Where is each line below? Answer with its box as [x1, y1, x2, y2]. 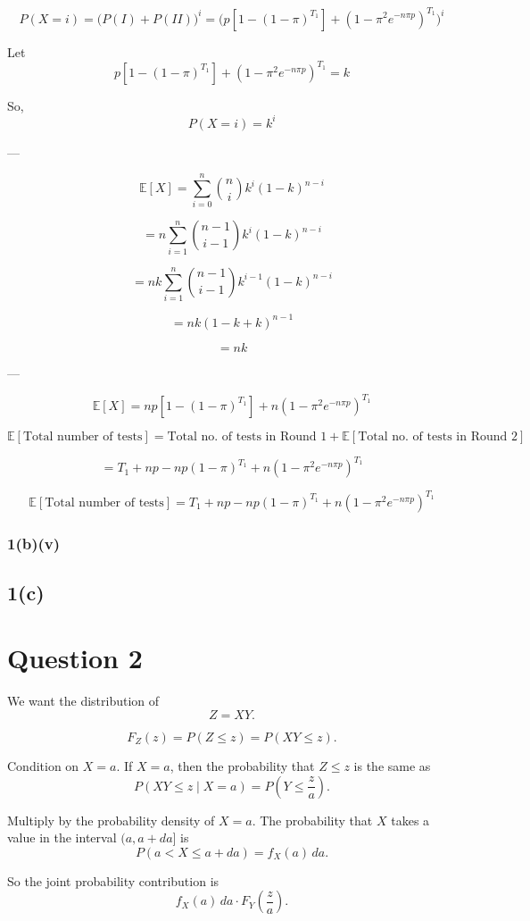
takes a [391, 810, 430, 829]
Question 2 [7, 640, 143, 676]
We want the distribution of [7, 691, 160, 710]
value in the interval [7, 828, 117, 847]
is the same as [353, 757, 431, 774]
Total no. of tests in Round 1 [167, 430, 327, 443]
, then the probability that [170, 757, 315, 774]
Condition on [7, 757, 79, 774]
